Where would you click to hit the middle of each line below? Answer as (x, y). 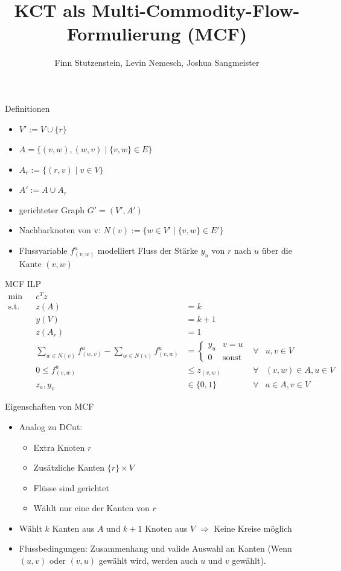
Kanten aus (73, 528)
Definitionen (27, 108)
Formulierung (124, 34)
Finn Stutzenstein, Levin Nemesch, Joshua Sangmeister (157, 63)
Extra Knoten (59, 447)
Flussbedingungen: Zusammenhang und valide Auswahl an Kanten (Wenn (155, 548)
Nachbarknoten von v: (60, 230)
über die (277, 250)
